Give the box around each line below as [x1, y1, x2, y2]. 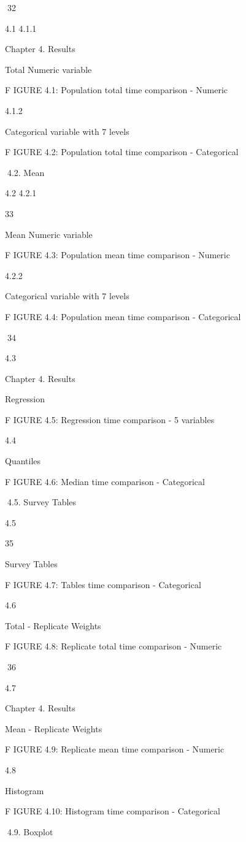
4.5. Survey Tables [7, 496, 77, 508]
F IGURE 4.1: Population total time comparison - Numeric [5, 83, 228, 96]
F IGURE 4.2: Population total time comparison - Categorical [5, 145, 239, 158]
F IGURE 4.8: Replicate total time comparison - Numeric [5, 640, 222, 653]
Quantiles [5, 454, 41, 467]
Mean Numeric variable [5, 228, 93, 240]
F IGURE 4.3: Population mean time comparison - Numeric [5, 248, 230, 261]
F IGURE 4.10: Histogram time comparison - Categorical [5, 805, 220, 817]
